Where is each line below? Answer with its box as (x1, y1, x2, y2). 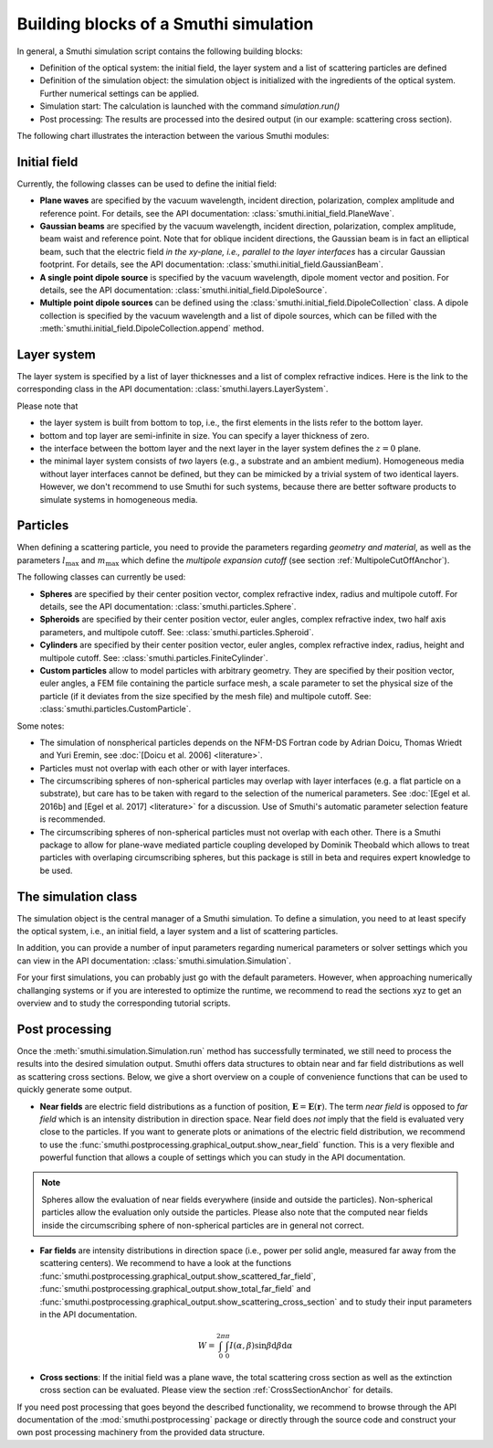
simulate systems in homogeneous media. (39, 494, 198, 505)
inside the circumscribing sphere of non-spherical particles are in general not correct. (41, 1219, 364, 1230)
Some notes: (16, 720, 65, 731)
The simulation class (16, 889, 138, 904)
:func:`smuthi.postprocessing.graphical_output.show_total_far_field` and (39, 1283, 311, 1294)
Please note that (16, 400, 79, 411)
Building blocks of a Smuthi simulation (16, 14, 314, 34)
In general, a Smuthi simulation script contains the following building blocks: (16, 46, 303, 57)
